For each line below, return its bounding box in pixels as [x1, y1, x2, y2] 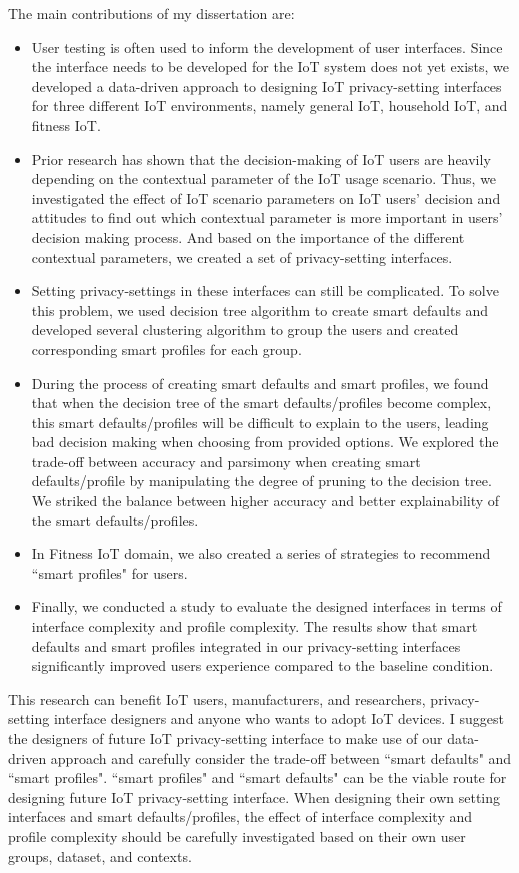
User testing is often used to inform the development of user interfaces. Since [31, 36, 503, 57]
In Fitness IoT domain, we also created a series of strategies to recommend [31, 543, 491, 564]
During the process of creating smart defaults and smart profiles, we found [31, 372, 489, 393]
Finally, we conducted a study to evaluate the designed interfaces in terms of [31, 596, 502, 617]
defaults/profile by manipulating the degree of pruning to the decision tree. [31, 470, 492, 491]
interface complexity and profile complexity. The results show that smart [31, 616, 478, 637]
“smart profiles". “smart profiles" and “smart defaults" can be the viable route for [8, 767, 507, 788]
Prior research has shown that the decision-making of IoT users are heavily [31, 148, 491, 169]
